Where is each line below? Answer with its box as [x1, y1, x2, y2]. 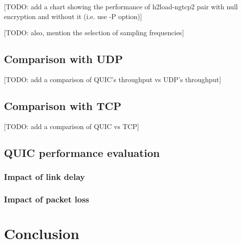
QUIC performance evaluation [4, 145, 160, 160]
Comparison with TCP [4, 98, 122, 113]
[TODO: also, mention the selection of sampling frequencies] [4, 27, 184, 38]
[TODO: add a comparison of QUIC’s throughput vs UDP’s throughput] [4, 74, 221, 84]
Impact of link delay [4, 171, 85, 183]
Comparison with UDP [4, 51, 123, 66]
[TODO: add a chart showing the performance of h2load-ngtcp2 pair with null [4, 1, 238, 11]
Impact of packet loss [4, 193, 89, 205]
